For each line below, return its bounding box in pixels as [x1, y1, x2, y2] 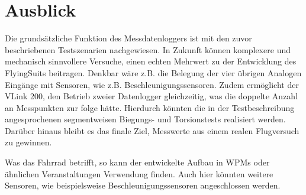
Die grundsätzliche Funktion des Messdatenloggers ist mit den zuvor [5, 32, 252, 44]
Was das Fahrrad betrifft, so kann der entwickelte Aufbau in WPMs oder [5, 156, 270, 168]
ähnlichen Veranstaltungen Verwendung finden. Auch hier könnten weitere [5, 167, 273, 180]
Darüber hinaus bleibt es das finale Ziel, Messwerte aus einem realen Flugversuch [5, 124, 299, 136]
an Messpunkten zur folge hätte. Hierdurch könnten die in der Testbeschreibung [5, 101, 295, 113]
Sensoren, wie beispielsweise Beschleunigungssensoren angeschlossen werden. [5, 179, 281, 191]
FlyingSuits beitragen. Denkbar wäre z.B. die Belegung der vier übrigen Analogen [5, 66, 302, 79]
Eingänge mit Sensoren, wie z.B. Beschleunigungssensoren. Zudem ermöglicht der [5, 78, 299, 90]
